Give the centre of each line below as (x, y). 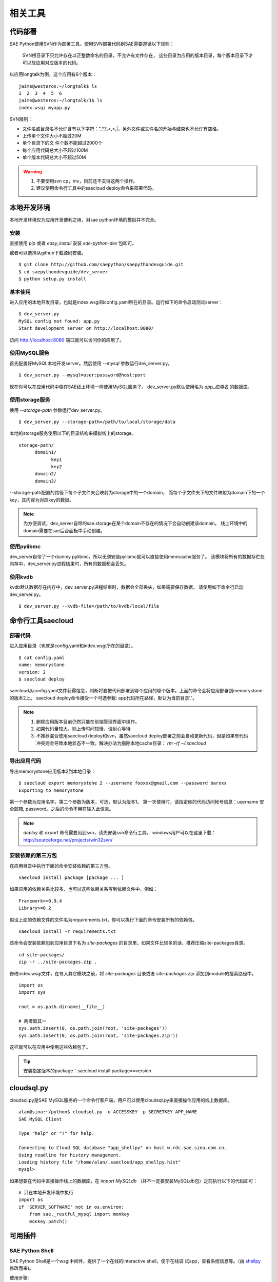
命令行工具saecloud (42, 621)
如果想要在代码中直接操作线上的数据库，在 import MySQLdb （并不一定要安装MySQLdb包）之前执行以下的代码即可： (134, 1181)
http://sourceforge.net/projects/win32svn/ (68, 840)
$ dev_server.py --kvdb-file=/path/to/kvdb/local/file (89, 606)
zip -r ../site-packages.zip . (58, 962)
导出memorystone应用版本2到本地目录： (53, 771)
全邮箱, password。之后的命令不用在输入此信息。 (62, 809)
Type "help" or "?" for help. (57, 1134)
